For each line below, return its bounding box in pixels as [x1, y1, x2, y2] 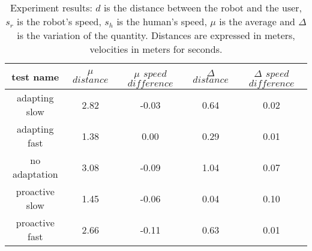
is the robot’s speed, [17, 14, 101, 28]
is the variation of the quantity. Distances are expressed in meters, [17, 28, 295, 42]
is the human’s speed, [116, 14, 207, 28]
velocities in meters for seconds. [89, 42, 223, 56]
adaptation [12, 167, 58, 181]
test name [11, 69, 59, 83]
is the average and [219, 14, 295, 28]
